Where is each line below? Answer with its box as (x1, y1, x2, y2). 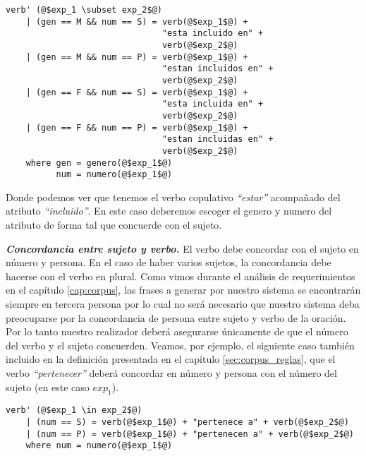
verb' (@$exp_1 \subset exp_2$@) (6, 5, 162, 15)
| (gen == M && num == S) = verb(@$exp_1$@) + (25, 16, 248, 27)
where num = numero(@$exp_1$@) (25, 440, 173, 451)
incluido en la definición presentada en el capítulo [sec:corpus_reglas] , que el (6, 352, 336, 366)
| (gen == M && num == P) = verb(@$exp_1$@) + (25, 52, 248, 62)
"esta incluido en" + (161, 28, 264, 39)
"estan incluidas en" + (161, 134, 274, 145)
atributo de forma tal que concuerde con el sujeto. (6, 217, 222, 232)
